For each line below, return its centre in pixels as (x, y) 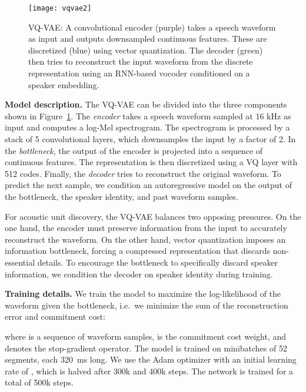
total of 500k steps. (39, 382)
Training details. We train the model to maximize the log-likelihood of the (143, 294)
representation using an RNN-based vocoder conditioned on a (139, 73)
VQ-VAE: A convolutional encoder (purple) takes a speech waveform (152, 27)
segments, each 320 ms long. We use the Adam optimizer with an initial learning (151, 359)
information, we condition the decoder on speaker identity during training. (139, 274)
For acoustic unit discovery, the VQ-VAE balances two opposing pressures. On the (153, 216)
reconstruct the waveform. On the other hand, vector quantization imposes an (145, 239)
